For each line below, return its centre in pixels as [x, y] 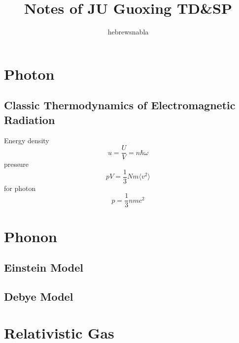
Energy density [27, 140]
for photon [20, 188]
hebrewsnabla [128, 32]
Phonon [31, 236]
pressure [17, 164]
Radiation [30, 119]
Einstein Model [44, 267]
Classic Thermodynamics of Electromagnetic [120, 105]
